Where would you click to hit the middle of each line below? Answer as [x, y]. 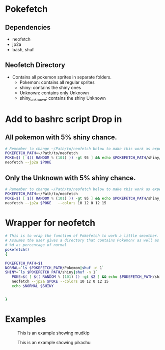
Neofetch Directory [35, 65]
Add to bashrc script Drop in [64, 119]
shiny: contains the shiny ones [50, 87]
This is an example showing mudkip [54, 333]
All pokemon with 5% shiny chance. [61, 137]
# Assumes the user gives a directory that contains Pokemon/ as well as [82, 240]
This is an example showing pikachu [54, 342]
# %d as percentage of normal [36, 245]
